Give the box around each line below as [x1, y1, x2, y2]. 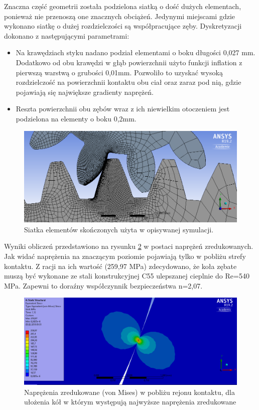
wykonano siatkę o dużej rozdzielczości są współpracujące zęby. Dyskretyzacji [4, 21, 242, 31]
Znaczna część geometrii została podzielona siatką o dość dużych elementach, [4, 1, 241, 11]
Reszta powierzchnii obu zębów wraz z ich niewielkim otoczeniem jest [16, 103, 230, 114]
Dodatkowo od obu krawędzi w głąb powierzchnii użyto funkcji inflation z [16, 57, 242, 67]
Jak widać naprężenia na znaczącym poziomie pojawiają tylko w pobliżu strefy [4, 250, 246, 261]
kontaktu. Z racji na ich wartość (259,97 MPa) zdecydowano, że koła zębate [4, 260, 237, 271]
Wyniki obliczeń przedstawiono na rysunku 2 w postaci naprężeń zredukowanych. [4, 241, 253, 251]
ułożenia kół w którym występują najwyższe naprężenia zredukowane [24, 396, 236, 407]
